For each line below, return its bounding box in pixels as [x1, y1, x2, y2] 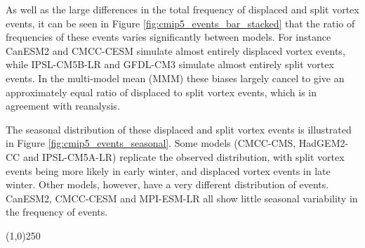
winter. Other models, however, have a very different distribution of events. [6, 177, 329, 192]
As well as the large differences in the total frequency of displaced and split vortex [6, 2, 359, 16]
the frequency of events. [6, 204, 108, 219]
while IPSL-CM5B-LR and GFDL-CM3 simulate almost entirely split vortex [6, 57, 334, 72]
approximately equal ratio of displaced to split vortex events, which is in [6, 84, 317, 99]
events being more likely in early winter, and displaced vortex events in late [6, 163, 331, 178]
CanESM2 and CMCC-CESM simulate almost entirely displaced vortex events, [6, 43, 345, 58]
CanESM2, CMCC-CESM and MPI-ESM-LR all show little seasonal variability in [6, 190, 358, 205]
